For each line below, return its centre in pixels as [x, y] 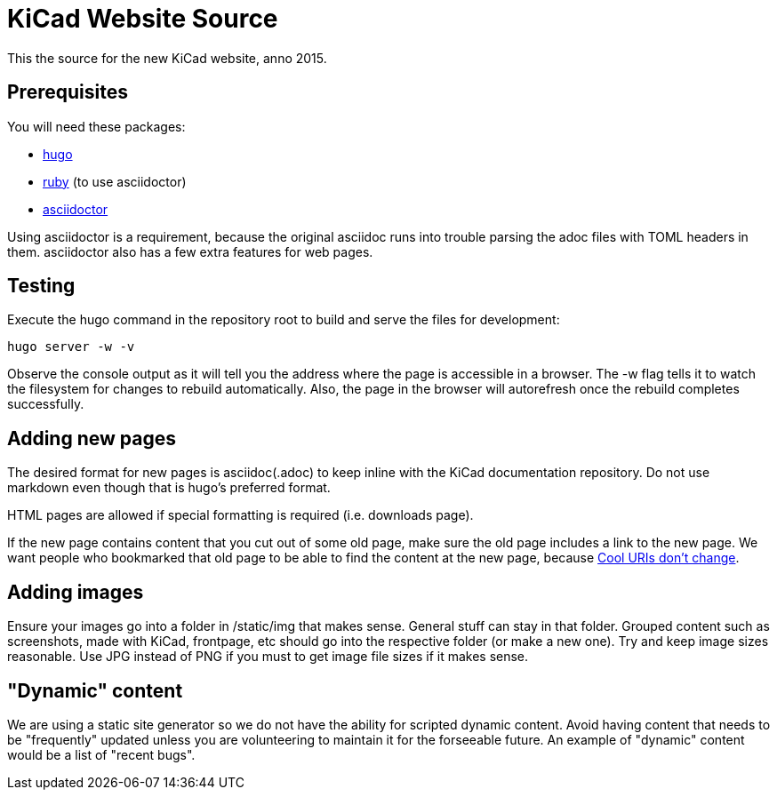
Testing [41, 286]
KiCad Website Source [143, 19]
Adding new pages [92, 438]
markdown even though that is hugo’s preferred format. [169, 488]
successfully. [46, 404]
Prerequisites [68, 92]
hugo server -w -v [71, 347]
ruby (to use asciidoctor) [115, 181]
